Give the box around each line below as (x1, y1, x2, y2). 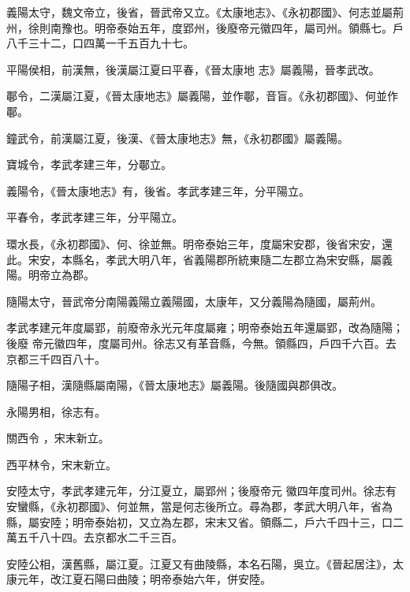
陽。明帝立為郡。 (6, 266, 95, 283)
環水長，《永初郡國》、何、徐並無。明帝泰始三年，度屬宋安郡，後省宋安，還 (6, 235, 393, 251)
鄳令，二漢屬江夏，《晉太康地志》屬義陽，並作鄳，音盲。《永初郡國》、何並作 (6, 87, 398, 104)
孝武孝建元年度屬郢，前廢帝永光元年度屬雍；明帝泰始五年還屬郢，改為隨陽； (6, 319, 404, 336)
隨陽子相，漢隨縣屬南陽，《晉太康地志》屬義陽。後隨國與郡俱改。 (6, 377, 343, 393)
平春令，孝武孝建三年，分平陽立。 (6, 209, 183, 225)
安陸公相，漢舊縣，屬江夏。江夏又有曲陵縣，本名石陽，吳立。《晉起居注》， (6, 555, 393, 572)
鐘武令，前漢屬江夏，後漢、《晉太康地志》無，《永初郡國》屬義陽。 (6, 129, 348, 146)
